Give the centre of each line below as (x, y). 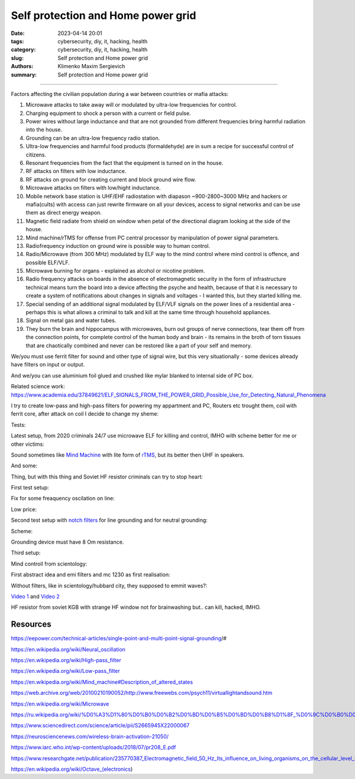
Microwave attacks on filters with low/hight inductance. (93, 188)
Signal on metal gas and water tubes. (71, 321)
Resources (31, 625)
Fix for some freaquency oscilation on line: (63, 499)
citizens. (36, 155)
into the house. (44, 130)
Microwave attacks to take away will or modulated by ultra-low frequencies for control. (131, 105)
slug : (17, 58)
